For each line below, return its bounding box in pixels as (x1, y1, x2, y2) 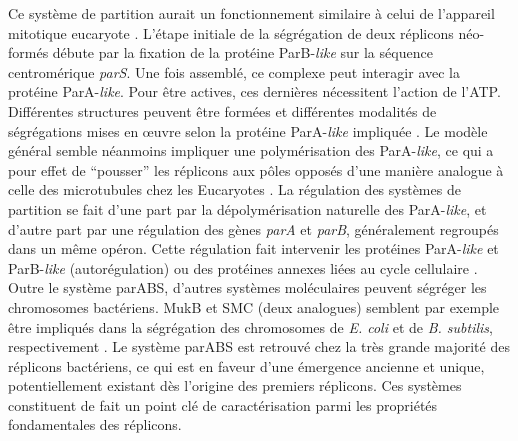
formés (8, 42, 49, 63)
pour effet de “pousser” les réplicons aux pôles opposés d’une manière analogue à (8, 159, 504, 180)
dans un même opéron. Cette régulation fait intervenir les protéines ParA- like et (8, 238, 499, 259)
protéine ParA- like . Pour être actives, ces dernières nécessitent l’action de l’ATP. (8, 81, 501, 102)
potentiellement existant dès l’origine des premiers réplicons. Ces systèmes (8, 375, 462, 396)
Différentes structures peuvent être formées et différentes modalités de (8, 100, 437, 121)
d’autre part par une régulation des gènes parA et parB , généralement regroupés (8, 218, 499, 239)
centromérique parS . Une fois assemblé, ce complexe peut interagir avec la (8, 61, 460, 82)
